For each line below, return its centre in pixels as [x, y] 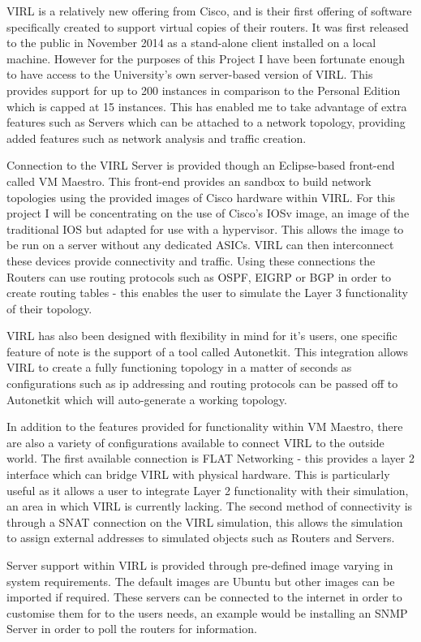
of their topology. [49, 308]
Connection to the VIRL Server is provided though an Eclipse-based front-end [201, 165]
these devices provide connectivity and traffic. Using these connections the [191, 260]
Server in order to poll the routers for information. [132, 629]
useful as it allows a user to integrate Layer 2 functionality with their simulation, [208, 490]
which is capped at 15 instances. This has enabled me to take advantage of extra [207, 106]
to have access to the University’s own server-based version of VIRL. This [190, 74]
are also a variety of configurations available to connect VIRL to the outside [195, 442]
